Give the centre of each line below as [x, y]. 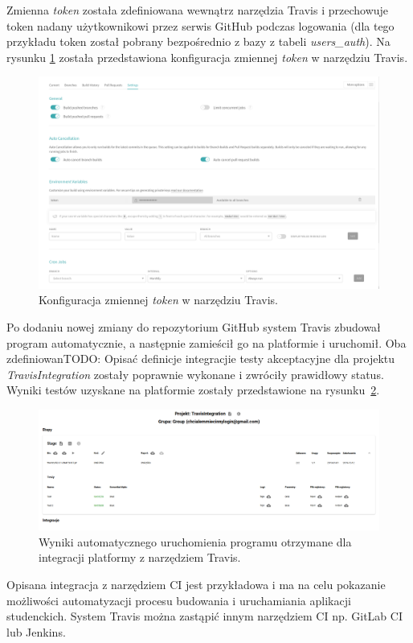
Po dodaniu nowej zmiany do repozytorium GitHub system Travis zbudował [194, 326]
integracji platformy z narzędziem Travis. [140, 557]
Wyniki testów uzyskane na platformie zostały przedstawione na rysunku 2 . [193, 390]
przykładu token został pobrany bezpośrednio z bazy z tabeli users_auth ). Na [198, 41]
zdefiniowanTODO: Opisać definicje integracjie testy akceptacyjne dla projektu [201, 359]
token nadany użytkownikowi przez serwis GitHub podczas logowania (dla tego [200, 25]
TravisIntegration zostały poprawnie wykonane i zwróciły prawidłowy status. [195, 374]
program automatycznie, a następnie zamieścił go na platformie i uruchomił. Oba [206, 342]
